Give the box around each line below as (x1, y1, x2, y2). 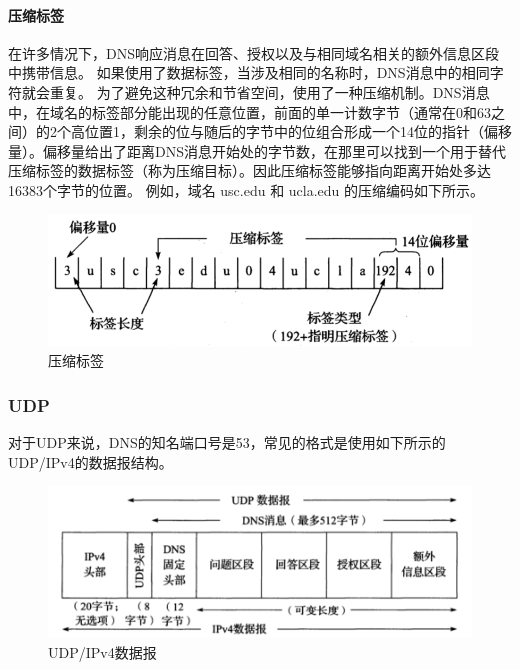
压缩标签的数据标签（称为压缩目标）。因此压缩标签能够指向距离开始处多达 (8, 160, 491, 181)
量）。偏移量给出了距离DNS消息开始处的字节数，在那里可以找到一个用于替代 (8, 140, 506, 161)
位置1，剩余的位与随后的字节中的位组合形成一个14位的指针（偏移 (84, 121, 512, 142)
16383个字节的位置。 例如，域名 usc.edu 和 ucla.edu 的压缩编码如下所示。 (8, 179, 485, 200)
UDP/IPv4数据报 (48, 642, 157, 663)
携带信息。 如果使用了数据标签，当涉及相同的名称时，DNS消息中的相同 (21, 62, 490, 83)
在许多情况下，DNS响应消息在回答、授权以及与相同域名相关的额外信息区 (8, 42, 485, 63)
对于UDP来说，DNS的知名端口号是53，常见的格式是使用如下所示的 (8, 432, 446, 453)
